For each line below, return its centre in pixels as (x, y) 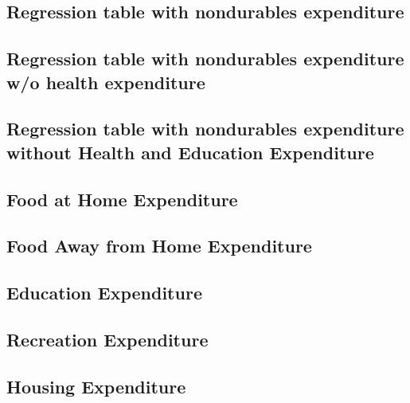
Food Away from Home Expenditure (159, 246)
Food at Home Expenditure (122, 199)
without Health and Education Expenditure (190, 152)
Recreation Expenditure (107, 339)
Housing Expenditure (96, 386)
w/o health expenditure (106, 82)
